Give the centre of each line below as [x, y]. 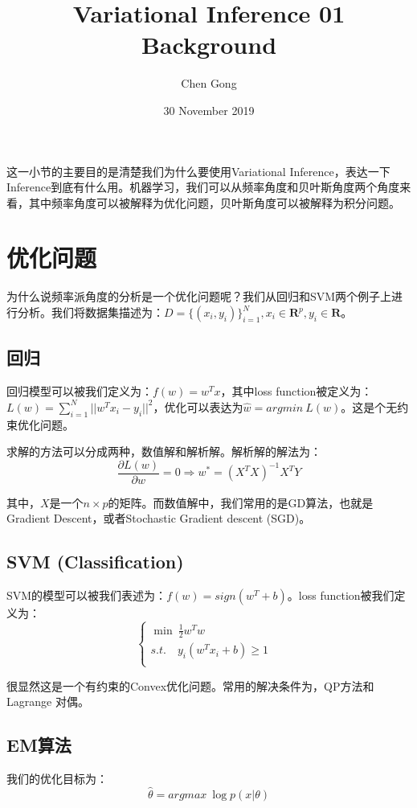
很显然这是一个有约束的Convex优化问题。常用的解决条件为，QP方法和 [190, 685]
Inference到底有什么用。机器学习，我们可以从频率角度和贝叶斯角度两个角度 [203, 187]
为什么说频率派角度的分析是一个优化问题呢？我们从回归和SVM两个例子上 [199, 296]
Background [209, 45]
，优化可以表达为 [198, 406]
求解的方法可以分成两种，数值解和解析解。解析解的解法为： [164, 451]
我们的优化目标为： [57, 779]
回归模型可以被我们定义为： [80, 391]
